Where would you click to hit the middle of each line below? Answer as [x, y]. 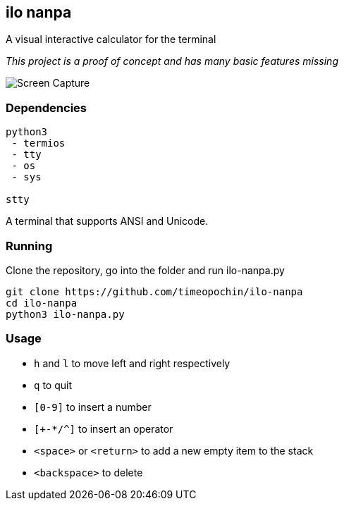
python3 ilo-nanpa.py [65, 314]
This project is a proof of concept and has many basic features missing [172, 61]
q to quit [53, 385]
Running [29, 246]
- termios [38, 143]
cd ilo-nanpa [42, 303]
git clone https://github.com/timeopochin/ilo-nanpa [154, 291]
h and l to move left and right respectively [132, 363]
